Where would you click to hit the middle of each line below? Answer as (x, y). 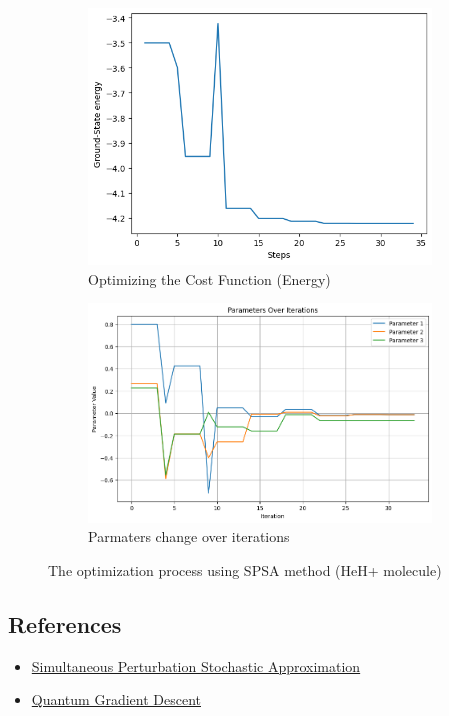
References (65, 624)
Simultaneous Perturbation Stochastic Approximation (196, 665)
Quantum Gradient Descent (116, 699)
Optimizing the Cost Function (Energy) (209, 278)
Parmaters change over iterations (189, 536)
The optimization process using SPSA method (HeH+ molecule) (245, 570)
